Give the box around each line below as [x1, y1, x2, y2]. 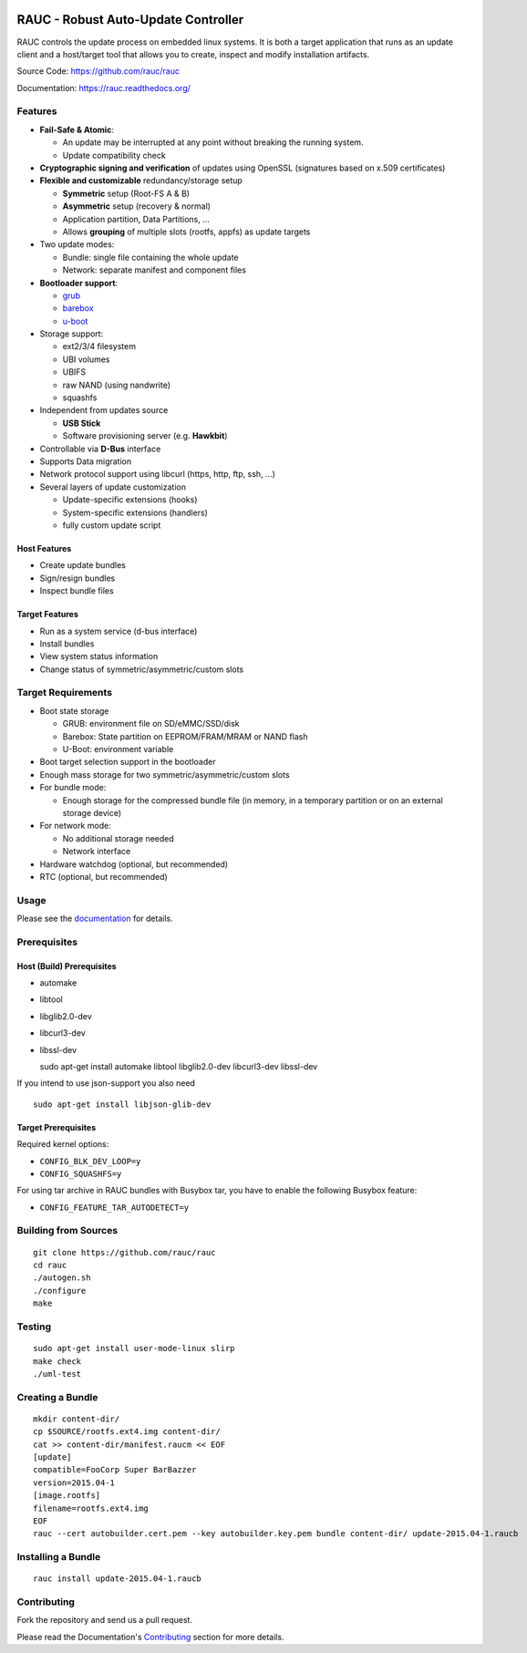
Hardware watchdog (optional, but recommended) [39, 858, 228, 870]
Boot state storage [39, 705, 109, 716]
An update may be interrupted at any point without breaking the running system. [62, 137, 364, 148]
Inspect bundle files [39, 585, 114, 596]
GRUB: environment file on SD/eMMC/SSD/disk [62, 718, 240, 729]
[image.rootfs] [33, 1491, 101, 1501]
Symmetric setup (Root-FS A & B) [62, 188, 191, 199]
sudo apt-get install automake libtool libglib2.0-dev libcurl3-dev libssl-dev [39, 1060, 318, 1071]
